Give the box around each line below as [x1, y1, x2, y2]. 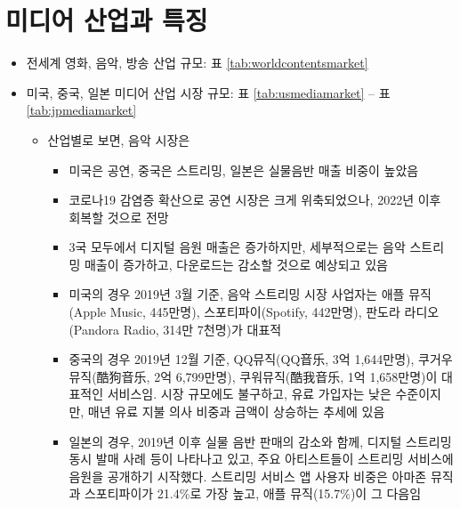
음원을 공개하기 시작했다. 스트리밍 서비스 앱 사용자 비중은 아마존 [69, 466, 427, 485]
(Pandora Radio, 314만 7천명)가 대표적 [69, 319, 282, 338]
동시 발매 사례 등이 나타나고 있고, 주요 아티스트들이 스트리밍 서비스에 [69, 449, 454, 468]
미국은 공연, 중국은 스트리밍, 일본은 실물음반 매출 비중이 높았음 [69, 160, 419, 179]
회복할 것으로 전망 [69, 207, 169, 226]
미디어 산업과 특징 [5, 2, 208, 38]
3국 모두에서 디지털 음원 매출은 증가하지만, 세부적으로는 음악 [69, 238, 406, 256]
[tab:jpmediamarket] [26, 101, 137, 119]
